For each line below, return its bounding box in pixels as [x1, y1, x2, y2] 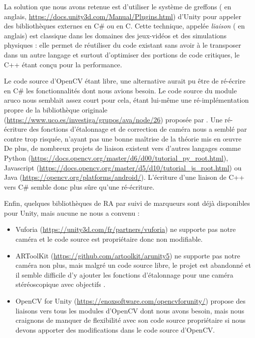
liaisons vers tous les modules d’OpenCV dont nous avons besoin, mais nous [15, 305, 245, 315]
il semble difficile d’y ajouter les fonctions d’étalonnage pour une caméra [15, 269, 233, 280]
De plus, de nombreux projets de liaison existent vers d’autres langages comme [4, 143, 241, 153]
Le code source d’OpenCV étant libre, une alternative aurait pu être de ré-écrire [4, 76, 246, 86]
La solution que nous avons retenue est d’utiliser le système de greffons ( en [4, 1, 231, 11]
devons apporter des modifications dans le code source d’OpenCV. [15, 324, 215, 335]
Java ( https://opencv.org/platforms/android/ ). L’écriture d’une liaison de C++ [4, 172, 245, 182]
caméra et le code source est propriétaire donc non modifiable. [15, 234, 203, 244]
